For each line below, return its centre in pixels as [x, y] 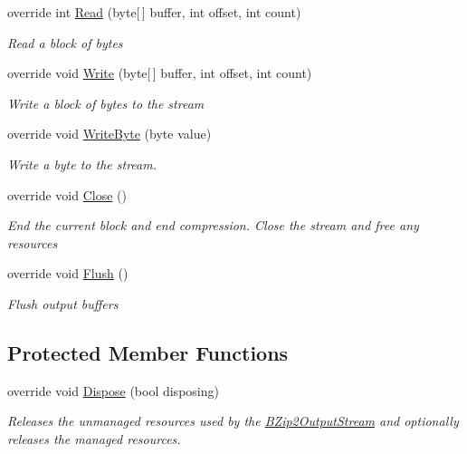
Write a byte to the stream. [82, 164]
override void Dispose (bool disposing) [113, 390]
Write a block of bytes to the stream [106, 103]
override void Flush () [68, 273]
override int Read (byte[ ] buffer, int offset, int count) [154, 12]
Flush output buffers [63, 303]
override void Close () [67, 194]
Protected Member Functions [148, 352]
